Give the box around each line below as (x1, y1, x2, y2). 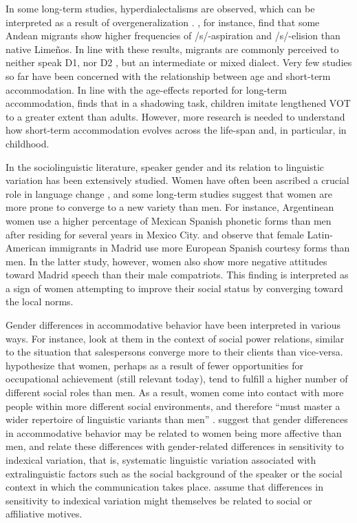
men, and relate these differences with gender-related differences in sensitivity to (6, 439, 344, 453)
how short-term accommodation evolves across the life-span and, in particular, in (6, 123, 347, 137)
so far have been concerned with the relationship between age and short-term (6, 68, 331, 83)
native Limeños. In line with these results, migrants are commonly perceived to (6, 41, 339, 56)
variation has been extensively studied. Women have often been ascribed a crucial (6, 173, 349, 187)
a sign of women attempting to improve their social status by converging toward (6, 280, 343, 295)
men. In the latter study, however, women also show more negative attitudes (6, 254, 327, 268)
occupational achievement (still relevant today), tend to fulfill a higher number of (6, 371, 348, 386)
